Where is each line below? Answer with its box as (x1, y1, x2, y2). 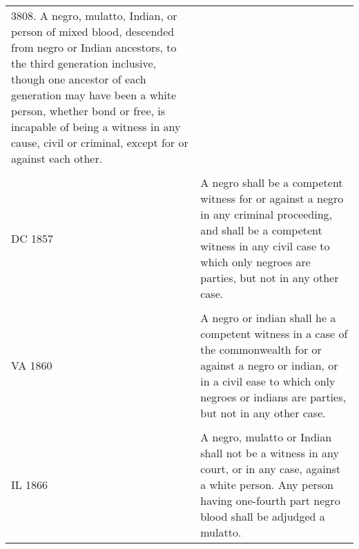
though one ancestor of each (11, 71, 146, 87)
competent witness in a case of (200, 326, 348, 341)
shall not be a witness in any (200, 445, 339, 461)
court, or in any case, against (200, 461, 341, 477)
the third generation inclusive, (11, 55, 156, 71)
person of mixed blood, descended (11, 23, 175, 39)
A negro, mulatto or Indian (200, 429, 332, 445)
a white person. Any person (200, 477, 333, 492)
